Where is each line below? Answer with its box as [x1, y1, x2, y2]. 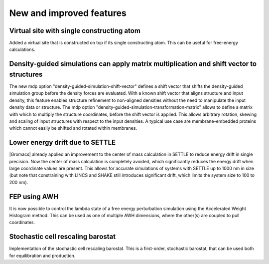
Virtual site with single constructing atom [9, 26, 140, 35]
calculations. [9, 46, 35, 52]
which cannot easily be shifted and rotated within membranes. [9, 125, 137, 131]
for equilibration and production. [9, 253, 76, 259]
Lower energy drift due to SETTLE [9, 138, 116, 147]
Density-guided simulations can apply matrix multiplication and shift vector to [9, 60, 257, 68]
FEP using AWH [9, 192, 59, 201]
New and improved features [9, 7, 127, 18]
